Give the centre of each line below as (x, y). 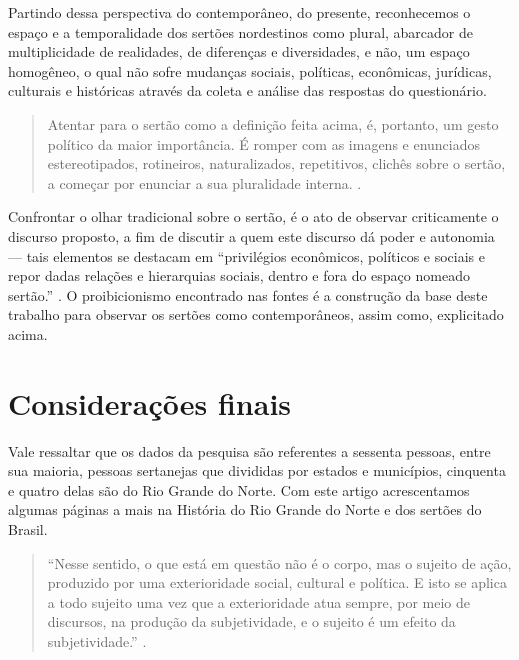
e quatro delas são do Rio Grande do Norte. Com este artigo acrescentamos (239, 489)
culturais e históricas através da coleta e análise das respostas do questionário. (247, 90)
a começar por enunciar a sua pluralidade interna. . (204, 182)
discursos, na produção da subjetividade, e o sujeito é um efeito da (251, 621)
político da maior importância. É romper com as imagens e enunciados (264, 143)
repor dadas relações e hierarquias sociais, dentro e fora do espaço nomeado (239, 275)
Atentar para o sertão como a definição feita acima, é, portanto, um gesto (273, 123)
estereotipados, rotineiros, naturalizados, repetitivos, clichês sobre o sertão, (276, 163)
